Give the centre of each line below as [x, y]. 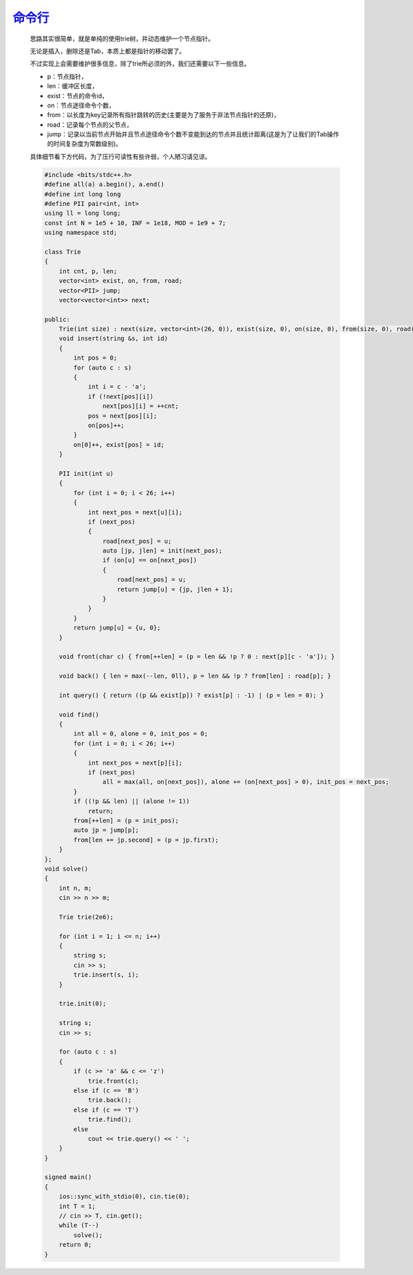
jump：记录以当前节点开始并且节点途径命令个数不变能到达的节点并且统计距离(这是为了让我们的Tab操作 [193, 134]
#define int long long [83, 194]
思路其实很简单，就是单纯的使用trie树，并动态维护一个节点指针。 [122, 39]
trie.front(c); [113, 1081]
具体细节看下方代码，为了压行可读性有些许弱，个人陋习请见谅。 [120, 156]
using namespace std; [81, 233]
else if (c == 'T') [106, 1110]
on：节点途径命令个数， [81, 105]
